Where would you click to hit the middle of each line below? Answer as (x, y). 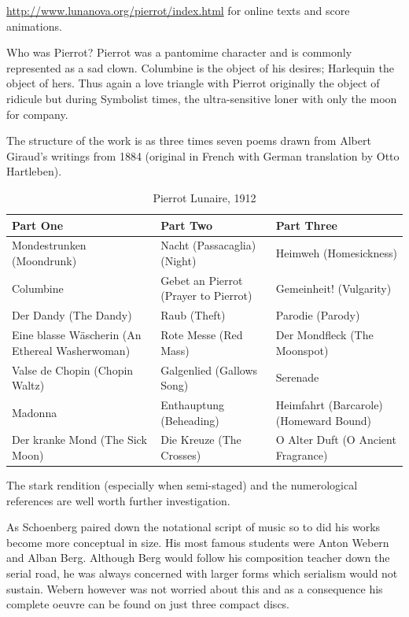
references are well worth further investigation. (118, 500)
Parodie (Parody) (318, 315)
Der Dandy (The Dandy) (72, 315)
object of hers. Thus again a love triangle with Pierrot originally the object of (193, 83)
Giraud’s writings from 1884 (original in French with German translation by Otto (203, 155)
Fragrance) (302, 455)
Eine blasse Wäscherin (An (77, 335)
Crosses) (181, 455)
